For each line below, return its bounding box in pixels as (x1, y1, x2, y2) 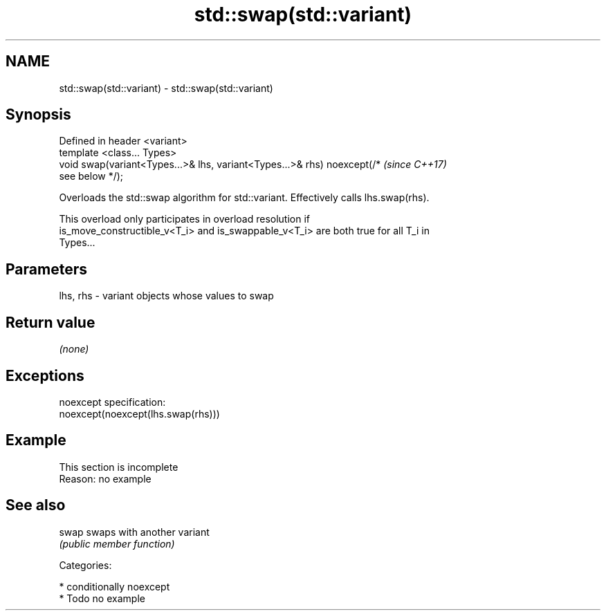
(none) (59, 343, 89, 355)
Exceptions (6, 366, 84, 384)
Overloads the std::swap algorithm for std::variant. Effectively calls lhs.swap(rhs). (59, 192, 430, 204)
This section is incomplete (59, 460, 178, 473)
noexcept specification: (59, 395, 166, 408)
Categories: (59, 559, 112, 571)
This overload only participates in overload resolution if (59, 213, 310, 225)
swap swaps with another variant (59, 525, 210, 538)
